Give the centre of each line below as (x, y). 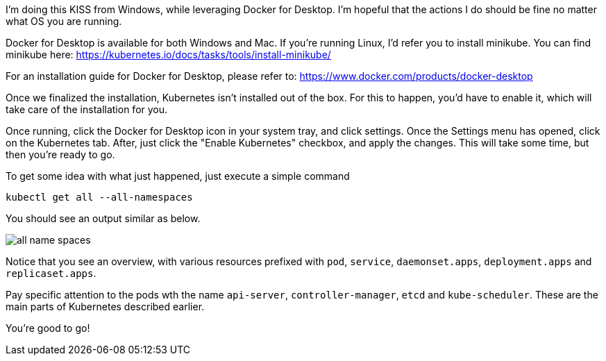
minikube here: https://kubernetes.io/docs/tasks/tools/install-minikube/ (168, 54)
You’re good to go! (48, 328)
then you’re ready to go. (60, 154)
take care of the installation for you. (87, 109)
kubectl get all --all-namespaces (99, 197)
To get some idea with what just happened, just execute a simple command (178, 176)
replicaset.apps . (51, 273)
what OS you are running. (64, 21)
